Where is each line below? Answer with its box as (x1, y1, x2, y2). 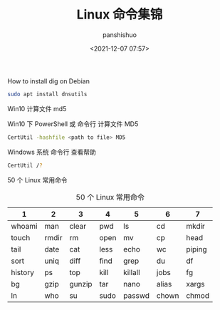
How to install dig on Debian (7, 76, 90, 86)
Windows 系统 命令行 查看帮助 (7, 148, 96, 156)
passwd (123, 290, 150, 300)
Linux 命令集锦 (76, 6, 163, 23)
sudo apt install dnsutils (7, 91, 88, 98)
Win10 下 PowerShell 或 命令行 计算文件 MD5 (7, 119, 139, 128)
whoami (11, 221, 38, 231)
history (11, 267, 34, 277)
